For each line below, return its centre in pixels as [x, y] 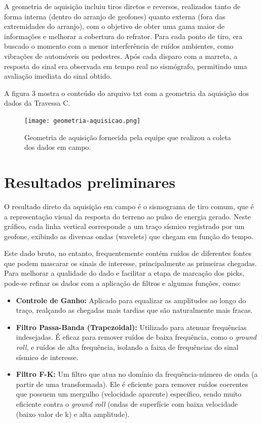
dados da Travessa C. [37, 103]
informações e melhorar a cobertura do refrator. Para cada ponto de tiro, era [123, 36]
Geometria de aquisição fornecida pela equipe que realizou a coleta [128, 137]
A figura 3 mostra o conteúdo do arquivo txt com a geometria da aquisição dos [126, 93]
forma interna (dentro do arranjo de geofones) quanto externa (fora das [115, 16]
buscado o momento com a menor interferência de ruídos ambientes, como [119, 46]
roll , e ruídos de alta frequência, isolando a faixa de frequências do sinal [127, 347]
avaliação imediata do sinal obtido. [58, 76]
